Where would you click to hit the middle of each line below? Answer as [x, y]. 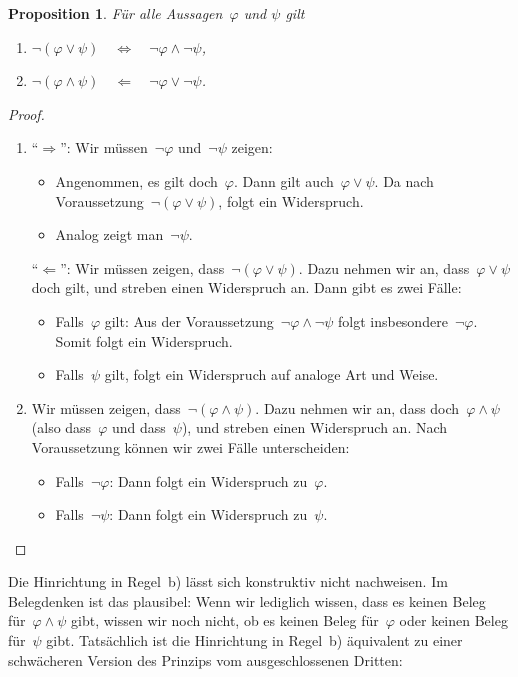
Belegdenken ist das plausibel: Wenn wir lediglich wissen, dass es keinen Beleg [247, 600]
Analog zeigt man [109, 234]
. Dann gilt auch [283, 180]
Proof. [26, 113]
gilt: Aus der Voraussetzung [189, 320]
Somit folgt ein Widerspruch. [144, 340]
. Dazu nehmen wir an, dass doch [357, 407]
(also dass [61, 427]
